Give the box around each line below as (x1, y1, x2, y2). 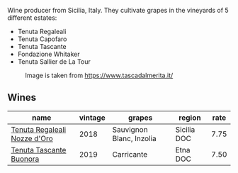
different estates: (7, 13, 57, 22)
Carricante (112, 149, 148, 159)
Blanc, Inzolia (112, 133, 157, 143)
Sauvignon (112, 124, 148, 134)
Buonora (11, 154, 40, 164)
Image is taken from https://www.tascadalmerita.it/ (25, 71, 174, 79)
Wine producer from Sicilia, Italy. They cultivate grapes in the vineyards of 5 (7, 6, 229, 14)
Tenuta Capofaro (17, 35, 67, 43)
